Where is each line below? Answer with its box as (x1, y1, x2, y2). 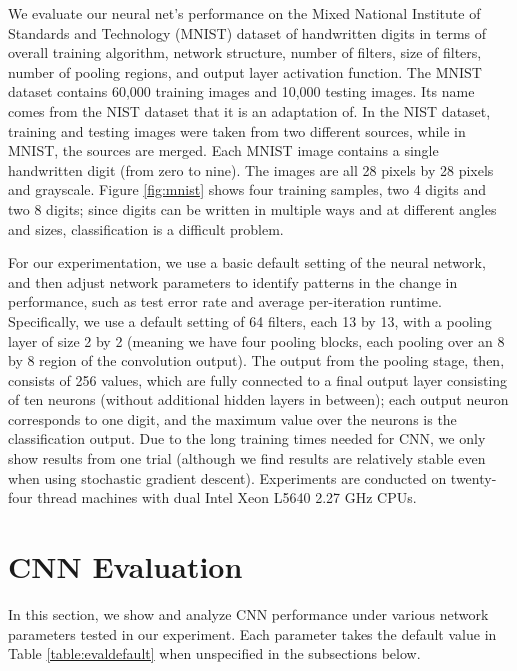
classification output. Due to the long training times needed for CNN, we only (8, 428, 486, 449)
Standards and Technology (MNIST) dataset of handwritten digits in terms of (8, 22, 487, 43)
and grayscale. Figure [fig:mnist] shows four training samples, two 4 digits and (8, 179, 487, 200)
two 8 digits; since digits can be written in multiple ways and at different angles (8, 198, 497, 219)
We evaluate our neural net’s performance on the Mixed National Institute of (8, 3, 481, 23)
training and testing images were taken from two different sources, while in (8, 120, 466, 141)
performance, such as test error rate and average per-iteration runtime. (8, 291, 442, 312)
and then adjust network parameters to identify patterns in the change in (8, 271, 458, 292)
